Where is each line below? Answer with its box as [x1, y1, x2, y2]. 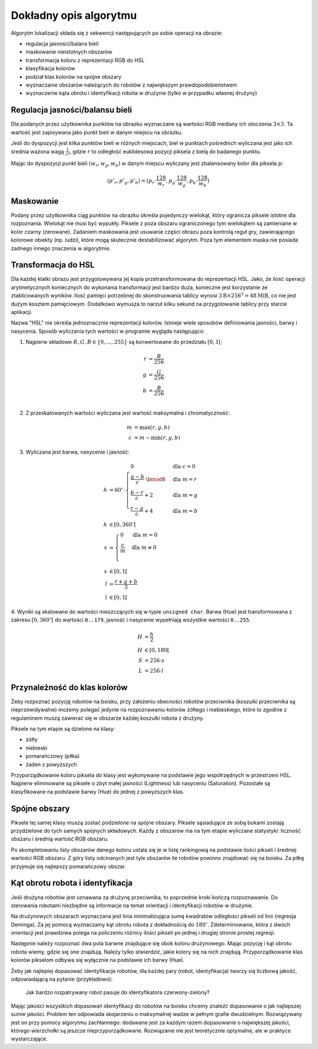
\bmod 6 [145, 476, 166, 482]
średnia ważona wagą [11, 148, 64, 155]
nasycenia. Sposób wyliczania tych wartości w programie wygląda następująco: [11, 327, 205, 335]
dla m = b [173, 507, 198, 514]
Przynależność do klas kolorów [11, 682, 128, 692]
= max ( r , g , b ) [134, 424, 170, 431]
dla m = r [173, 476, 197, 482]
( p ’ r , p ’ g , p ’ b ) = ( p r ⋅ [107, 177, 157, 186]
